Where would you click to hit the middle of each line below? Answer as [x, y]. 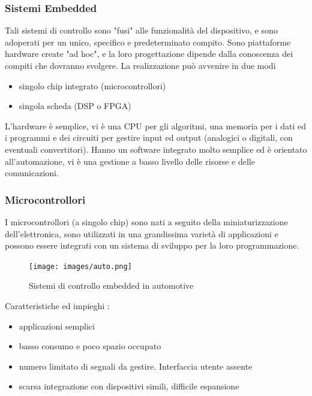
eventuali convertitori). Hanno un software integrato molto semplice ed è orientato [156, 149]
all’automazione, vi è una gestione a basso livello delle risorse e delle [130, 161]
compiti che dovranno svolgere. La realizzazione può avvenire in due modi [140, 65]
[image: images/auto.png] [80, 266]
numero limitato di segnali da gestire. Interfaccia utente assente [136, 366]
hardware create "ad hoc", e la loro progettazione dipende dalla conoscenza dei [149, 54]
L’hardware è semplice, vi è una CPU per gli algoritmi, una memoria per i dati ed [155, 126]
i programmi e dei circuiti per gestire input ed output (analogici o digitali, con [149, 137]
